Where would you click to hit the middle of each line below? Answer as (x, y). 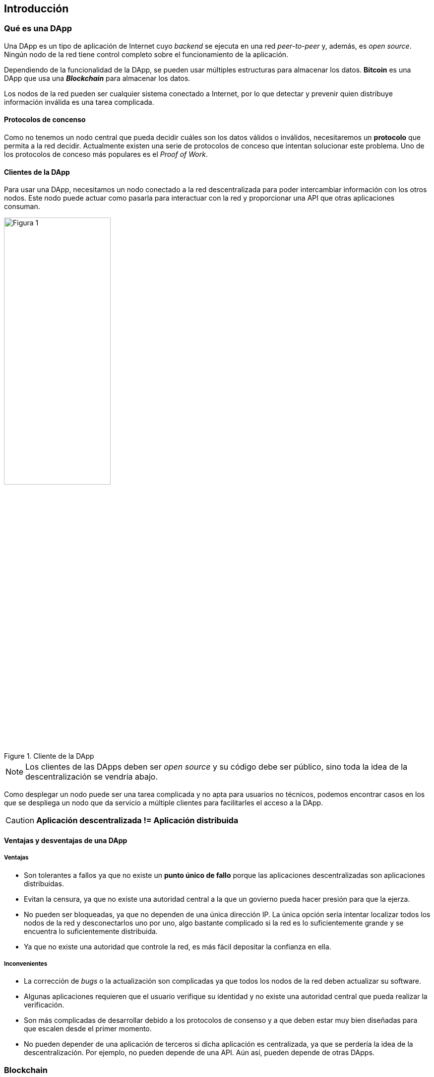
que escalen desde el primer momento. (88, 1029)
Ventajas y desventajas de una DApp (66, 840)
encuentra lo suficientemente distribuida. (91, 931)
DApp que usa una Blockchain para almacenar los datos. (97, 78)
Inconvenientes (26, 964)
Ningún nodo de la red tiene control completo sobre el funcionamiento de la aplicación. (146, 54)
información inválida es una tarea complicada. (79, 102)
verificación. (44, 1005)
